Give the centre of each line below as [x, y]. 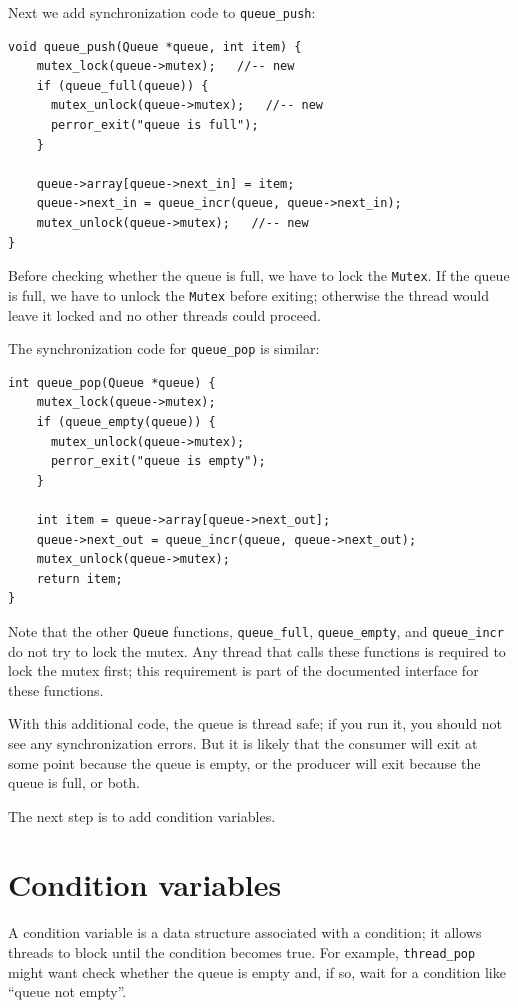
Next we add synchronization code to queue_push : [162, 12]
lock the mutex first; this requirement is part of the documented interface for [243, 670]
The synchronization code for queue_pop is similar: [164, 348]
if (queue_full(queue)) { [122, 85]
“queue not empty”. [67, 991]
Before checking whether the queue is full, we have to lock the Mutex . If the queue [259, 275]
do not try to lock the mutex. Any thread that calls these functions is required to [257, 650]
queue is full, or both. [74, 782]
